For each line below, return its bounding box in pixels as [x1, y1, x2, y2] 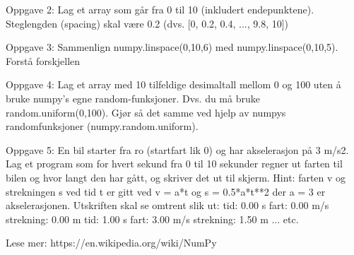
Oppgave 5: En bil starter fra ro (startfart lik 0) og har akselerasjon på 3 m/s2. [6, 142, 349, 157]
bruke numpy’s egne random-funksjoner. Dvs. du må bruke [6, 90, 260, 105]
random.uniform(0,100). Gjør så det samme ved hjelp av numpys [6, 105, 286, 119]
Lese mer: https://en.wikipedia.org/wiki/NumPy [6, 235, 217, 250]
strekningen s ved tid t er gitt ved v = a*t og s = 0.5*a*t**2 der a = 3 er [6, 184, 326, 198]
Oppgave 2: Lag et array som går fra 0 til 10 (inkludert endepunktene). [6, 2, 314, 16]
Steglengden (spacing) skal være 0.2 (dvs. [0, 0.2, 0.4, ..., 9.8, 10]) [6, 16, 289, 30]
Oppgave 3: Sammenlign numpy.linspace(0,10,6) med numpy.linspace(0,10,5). [6, 40, 338, 54]
